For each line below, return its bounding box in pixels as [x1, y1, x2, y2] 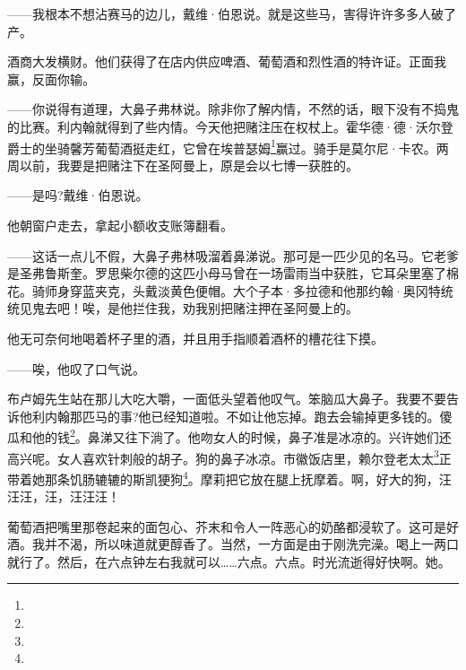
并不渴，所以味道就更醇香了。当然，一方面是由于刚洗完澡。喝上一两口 [44, 535, 459, 553]
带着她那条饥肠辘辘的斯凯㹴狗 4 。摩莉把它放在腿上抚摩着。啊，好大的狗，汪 [7, 466, 452, 488]
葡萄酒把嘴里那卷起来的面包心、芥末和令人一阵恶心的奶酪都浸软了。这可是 [7, 517, 446, 535]
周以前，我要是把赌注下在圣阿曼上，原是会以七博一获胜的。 [7, 155, 358, 174]
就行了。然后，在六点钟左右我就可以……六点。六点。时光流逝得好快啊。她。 [7, 552, 451, 570]
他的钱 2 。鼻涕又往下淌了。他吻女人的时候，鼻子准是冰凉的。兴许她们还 [31, 425, 452, 446]
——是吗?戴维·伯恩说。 [7, 186, 149, 204]
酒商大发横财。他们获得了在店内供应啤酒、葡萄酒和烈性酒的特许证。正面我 [7, 52, 446, 71]
